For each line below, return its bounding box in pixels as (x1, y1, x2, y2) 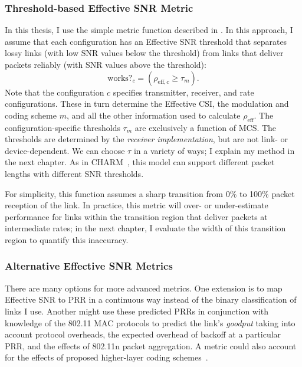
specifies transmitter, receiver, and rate (113, 86, 254, 98)
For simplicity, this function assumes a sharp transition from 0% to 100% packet (5, 187, 295, 199)
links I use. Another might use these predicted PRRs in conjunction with (5, 304, 269, 317)
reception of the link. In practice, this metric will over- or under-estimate (5, 199, 268, 211)
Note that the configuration (5, 86, 104, 98)
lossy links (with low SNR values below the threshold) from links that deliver (5, 47, 284, 59)
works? (107, 74, 133, 83)
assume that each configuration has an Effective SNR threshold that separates (5, 35, 287, 47)
